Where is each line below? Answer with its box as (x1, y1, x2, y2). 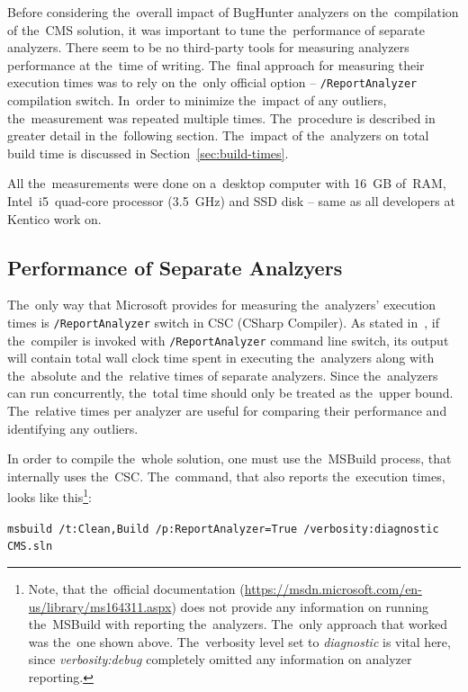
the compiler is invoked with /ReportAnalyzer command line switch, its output (7, 330, 449, 349)
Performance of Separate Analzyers (7, 253, 343, 281)
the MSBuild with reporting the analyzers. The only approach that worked (28, 615, 448, 634)
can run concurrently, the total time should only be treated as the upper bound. (7, 383, 454, 402)
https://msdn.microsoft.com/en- (244, 580, 422, 598)
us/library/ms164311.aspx (28, 597, 172, 616)
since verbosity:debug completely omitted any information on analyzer (28, 650, 412, 669)
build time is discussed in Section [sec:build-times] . (7, 143, 289, 162)
